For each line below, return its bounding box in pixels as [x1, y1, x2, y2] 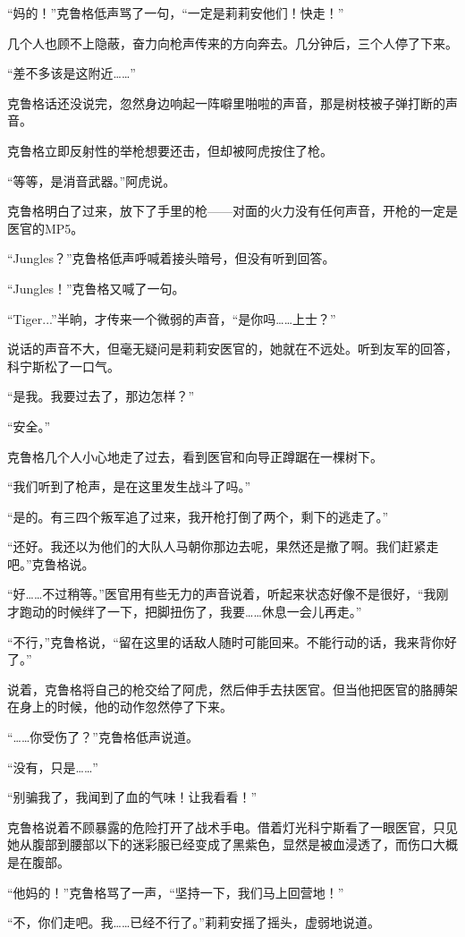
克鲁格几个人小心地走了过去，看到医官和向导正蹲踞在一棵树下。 [7, 447, 383, 465]
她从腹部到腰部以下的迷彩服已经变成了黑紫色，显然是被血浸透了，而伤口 [7, 835, 433, 854]
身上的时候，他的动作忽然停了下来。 [19, 697, 232, 716]
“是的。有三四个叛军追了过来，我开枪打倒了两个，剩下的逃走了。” [7, 507, 389, 525]
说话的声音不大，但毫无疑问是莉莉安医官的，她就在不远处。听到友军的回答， [7, 339, 458, 358]
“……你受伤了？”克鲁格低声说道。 [7, 728, 199, 746]
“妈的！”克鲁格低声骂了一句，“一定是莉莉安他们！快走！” [7, 4, 344, 21]
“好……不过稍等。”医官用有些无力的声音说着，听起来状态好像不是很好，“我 [7, 584, 436, 603]
